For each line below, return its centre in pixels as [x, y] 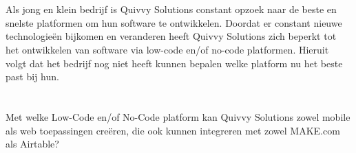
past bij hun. [32, 76]
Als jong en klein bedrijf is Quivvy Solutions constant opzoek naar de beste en [171, 9]
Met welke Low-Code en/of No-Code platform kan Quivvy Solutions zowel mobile [178, 116]
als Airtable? [32, 144]
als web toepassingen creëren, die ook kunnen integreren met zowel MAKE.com [173, 130]
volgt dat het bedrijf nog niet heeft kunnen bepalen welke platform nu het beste [174, 63]
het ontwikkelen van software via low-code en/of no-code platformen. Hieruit [167, 49]
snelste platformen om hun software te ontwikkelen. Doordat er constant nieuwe [174, 22]
